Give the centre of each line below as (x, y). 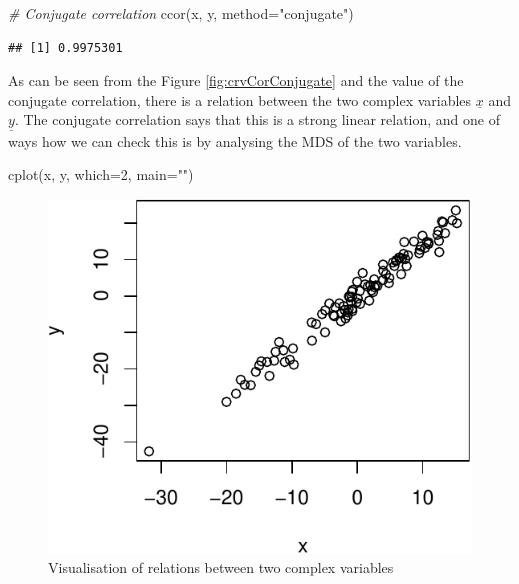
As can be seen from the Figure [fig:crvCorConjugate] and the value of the (236, 80)
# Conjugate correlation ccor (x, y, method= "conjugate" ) (181, 13)
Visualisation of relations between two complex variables (221, 567)
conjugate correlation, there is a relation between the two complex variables (240, 99)
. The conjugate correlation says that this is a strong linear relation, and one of (257, 119)
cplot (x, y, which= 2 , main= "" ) (101, 174)
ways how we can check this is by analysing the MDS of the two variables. (235, 140)
